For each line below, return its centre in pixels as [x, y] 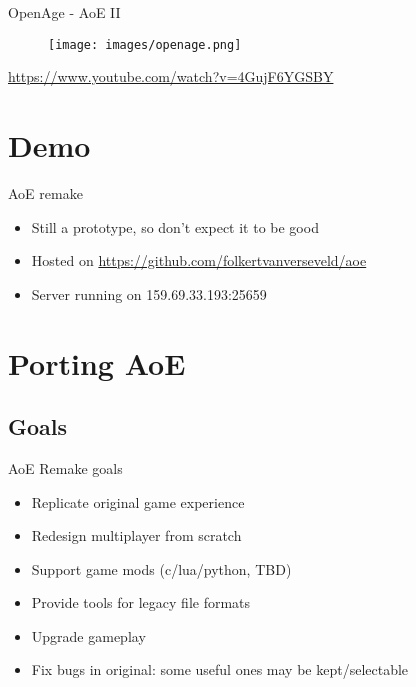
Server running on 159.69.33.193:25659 [149, 293]
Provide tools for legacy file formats [141, 602]
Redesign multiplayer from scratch [136, 535]
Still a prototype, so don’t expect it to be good [175, 226]
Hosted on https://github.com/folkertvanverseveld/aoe [199, 260]
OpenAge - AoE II [64, 12]
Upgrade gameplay [88, 635]
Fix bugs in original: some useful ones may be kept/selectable [220, 669]
